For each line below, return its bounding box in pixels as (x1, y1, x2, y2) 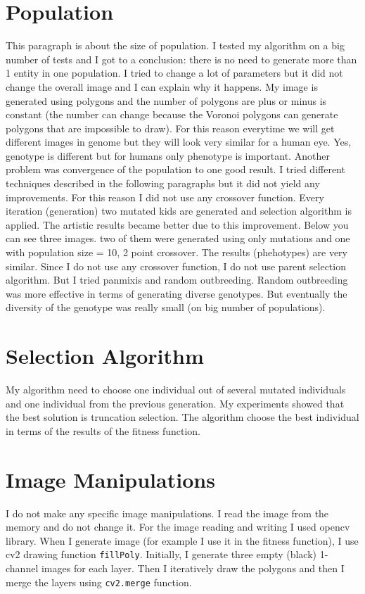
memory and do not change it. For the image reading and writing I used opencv (6, 519, 350, 534)
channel (6, 561, 39, 576)
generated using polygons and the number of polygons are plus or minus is (6, 93, 327, 108)
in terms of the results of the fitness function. (6, 423, 200, 438)
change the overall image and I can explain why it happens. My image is (6, 79, 318, 94)
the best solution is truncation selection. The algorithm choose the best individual (6, 410, 359, 424)
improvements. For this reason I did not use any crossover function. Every (6, 189, 324, 204)
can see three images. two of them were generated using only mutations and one (6, 231, 350, 246)
